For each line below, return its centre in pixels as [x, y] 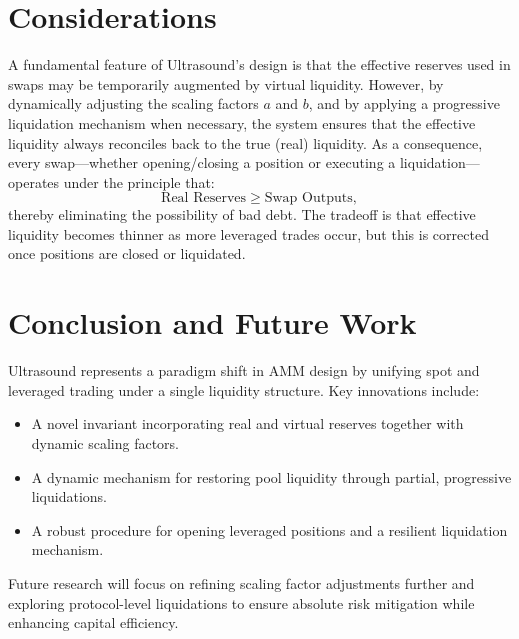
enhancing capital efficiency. [93, 622]
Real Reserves [204, 198]
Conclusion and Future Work [212, 322]
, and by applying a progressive [404, 103]
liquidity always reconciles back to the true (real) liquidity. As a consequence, [245, 142]
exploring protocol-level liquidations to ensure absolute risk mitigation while [241, 602]
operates [34, 181]
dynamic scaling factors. [105, 442]
